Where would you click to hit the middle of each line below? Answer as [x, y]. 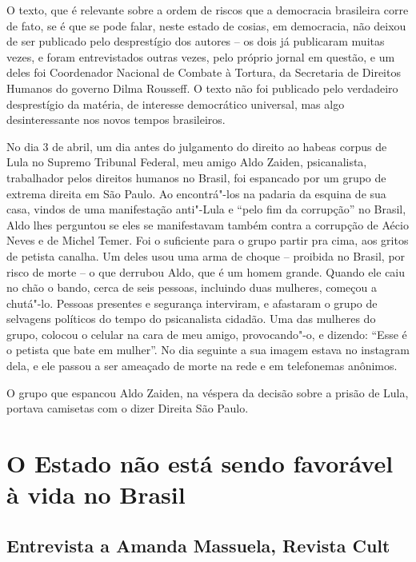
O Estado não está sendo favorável [200, 463]
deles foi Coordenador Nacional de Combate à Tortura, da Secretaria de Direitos [204, 72]
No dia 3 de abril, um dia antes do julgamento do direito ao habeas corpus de [197, 146]
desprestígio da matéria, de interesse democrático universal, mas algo [176, 104]
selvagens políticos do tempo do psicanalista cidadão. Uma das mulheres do [191, 319]
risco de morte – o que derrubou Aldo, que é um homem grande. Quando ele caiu [206, 271]
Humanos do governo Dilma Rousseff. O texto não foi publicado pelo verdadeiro [202, 88]
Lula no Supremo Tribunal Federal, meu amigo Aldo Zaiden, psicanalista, [187, 162]
